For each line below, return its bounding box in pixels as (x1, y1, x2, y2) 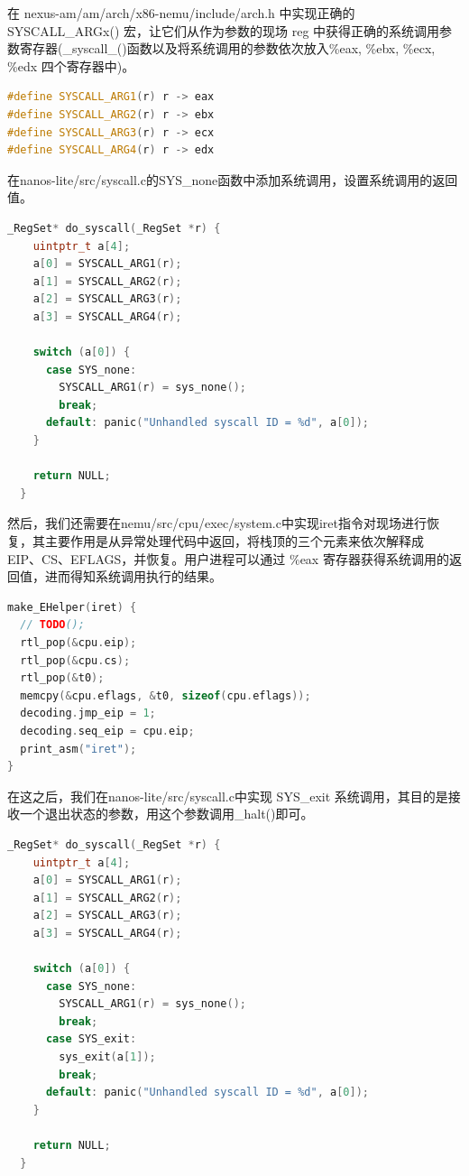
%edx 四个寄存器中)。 (7, 56, 135, 75)
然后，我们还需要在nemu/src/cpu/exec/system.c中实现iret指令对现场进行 (7, 514, 427, 532)
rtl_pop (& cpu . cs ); (20, 653, 131, 667)
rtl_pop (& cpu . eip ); (20, 636, 137, 649)
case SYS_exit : (45, 1032, 137, 1046)
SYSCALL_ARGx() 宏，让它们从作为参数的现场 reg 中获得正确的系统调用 (7, 21, 440, 40)
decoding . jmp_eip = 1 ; (20, 707, 156, 720)
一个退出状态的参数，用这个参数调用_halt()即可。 (19, 804, 314, 823)
